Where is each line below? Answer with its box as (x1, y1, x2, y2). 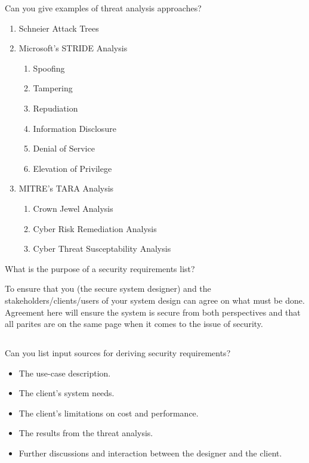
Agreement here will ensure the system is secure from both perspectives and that (5, 305, 301, 318)
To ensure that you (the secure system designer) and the (5, 282, 211, 295)
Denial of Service (33, 142, 95, 155)
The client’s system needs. (18, 387, 115, 399)
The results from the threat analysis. (18, 427, 153, 439)
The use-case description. (18, 366, 111, 379)
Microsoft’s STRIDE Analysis (18, 42, 128, 54)
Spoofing (33, 61, 65, 74)
